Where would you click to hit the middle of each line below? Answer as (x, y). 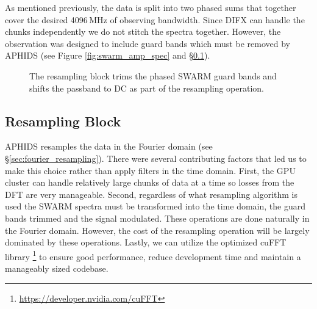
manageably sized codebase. (57, 268)
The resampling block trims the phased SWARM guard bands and (153, 75)
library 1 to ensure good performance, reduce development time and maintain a (153, 255)
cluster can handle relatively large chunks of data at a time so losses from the (150, 182)
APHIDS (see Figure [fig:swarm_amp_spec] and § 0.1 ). (108, 55)
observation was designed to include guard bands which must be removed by (148, 43)
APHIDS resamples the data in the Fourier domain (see (109, 146)
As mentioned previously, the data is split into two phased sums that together (151, 7)
